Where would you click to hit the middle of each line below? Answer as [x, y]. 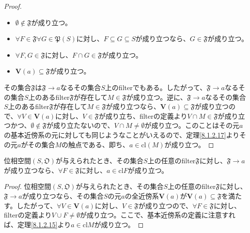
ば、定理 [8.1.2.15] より [38, 224]
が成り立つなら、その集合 [63, 195]
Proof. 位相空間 [28, 186]
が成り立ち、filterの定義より [143, 116]
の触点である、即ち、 [95, 144]
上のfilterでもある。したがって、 [156, 87]
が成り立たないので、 [80, 125]
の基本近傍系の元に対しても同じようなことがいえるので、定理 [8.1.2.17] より [122, 134]
